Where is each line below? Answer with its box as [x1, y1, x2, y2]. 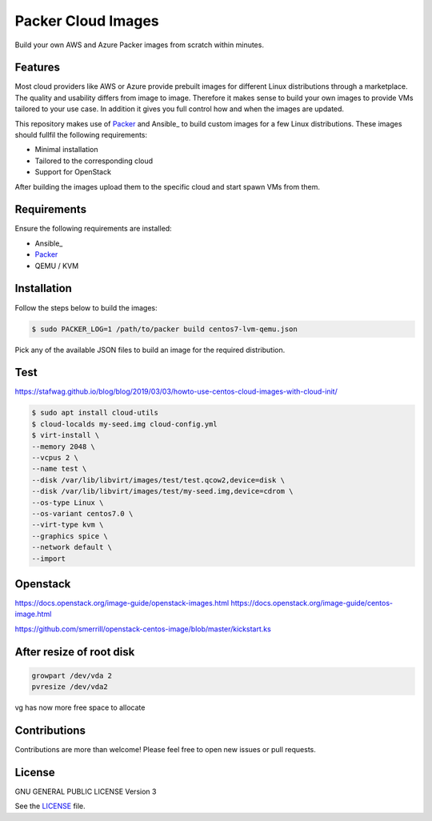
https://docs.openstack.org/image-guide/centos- [230, 599, 394, 607]
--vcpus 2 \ [31, 453, 79, 462]
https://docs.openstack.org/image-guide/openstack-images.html [14, 599, 230, 607]
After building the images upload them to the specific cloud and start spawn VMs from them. [14, 182, 320, 191]
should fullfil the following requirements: [14, 130, 148, 140]
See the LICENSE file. [14, 801, 86, 811]
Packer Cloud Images [14, 12, 159, 30]
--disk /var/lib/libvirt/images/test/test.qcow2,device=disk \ [31, 475, 286, 484]
